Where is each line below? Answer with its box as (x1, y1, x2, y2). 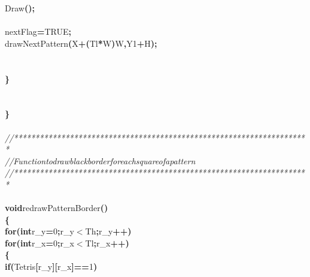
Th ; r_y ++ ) (85, 225, 132, 237)
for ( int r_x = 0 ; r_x (5, 236, 74, 249)
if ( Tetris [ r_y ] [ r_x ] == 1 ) (5, 260, 98, 273)
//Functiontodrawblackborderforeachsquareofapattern (5, 154, 196, 167)
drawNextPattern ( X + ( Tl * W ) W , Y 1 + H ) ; (5, 37, 157, 49)
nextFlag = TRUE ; (5, 25, 71, 38)
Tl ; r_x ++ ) (85, 236, 129, 249)
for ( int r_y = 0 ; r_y (5, 225, 74, 237)
